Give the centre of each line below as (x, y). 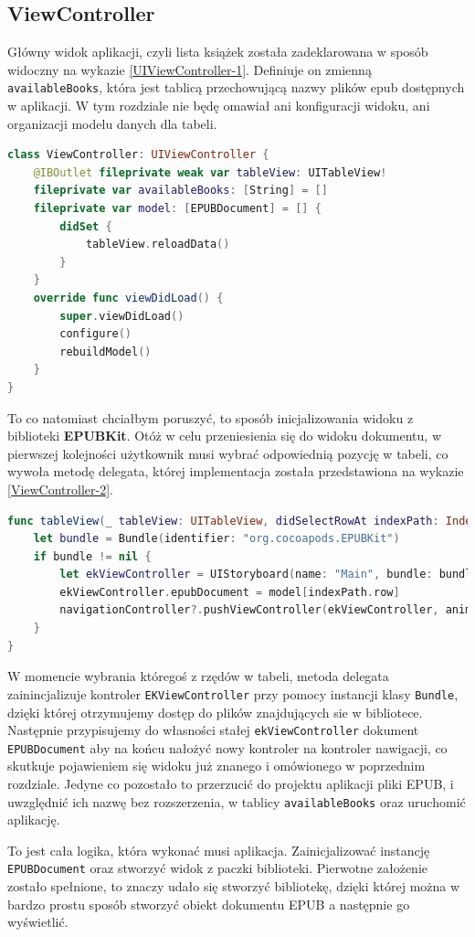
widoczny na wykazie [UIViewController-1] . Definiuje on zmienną (190, 69)
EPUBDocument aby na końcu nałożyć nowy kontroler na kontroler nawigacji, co (227, 747)
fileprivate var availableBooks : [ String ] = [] (180, 191)
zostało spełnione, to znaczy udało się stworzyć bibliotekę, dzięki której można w (234, 886)
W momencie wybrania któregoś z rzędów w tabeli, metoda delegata (198, 676)
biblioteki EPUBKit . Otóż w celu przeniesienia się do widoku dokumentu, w (224, 436)
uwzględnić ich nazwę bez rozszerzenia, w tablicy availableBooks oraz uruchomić (237, 801)
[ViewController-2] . (60, 489)
